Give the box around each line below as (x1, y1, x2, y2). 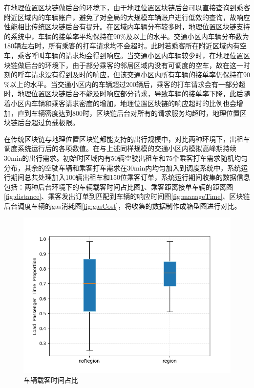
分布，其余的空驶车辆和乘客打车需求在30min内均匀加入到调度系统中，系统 (4, 162, 241, 172)
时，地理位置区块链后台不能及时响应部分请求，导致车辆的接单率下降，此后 (4, 88, 243, 99)
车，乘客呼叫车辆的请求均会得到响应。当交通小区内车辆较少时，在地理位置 (4, 50, 243, 60)
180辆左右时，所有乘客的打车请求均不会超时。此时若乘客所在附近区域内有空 (4, 41, 247, 51)
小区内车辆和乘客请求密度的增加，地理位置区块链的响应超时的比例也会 (10, 98, 236, 108)
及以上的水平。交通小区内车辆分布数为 (126, 31, 249, 41)
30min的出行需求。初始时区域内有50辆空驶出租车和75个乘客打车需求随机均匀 (4, 152, 248, 163)
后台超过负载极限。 (17, 117, 79, 128)
